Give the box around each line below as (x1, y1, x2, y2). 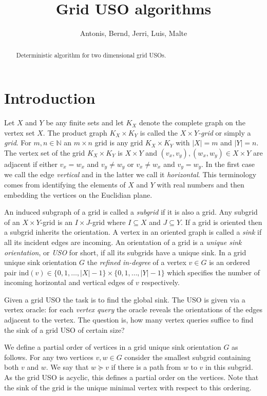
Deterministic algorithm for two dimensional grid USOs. (16, 50, 166, 59)
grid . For (4, 137, 31, 148)
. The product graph (43, 127, 107, 138)
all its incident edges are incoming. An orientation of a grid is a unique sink (4, 236, 242, 247)
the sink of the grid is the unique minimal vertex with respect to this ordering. (4, 382, 252, 392)
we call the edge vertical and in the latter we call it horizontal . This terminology (4, 169, 257, 180)
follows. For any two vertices (4, 351, 93, 362)
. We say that (46, 362, 89, 372)
